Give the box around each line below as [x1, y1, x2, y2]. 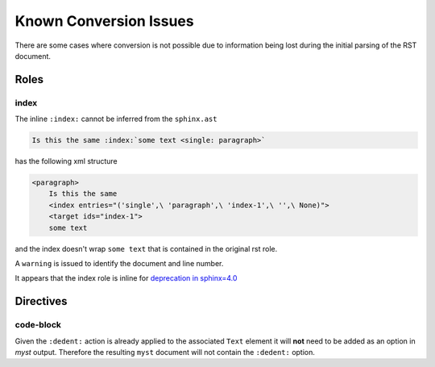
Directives [14, 294, 68, 308]
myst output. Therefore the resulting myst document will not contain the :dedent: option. [14, 347, 316, 357]
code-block [14, 319, 62, 331]
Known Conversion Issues [14, 12, 194, 30]
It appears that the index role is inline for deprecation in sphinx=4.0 [14, 273, 238, 283]
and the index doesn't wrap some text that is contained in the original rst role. [14, 244, 278, 253]
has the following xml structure [14, 156, 118, 166]
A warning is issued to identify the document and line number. [14, 258, 224, 268]
